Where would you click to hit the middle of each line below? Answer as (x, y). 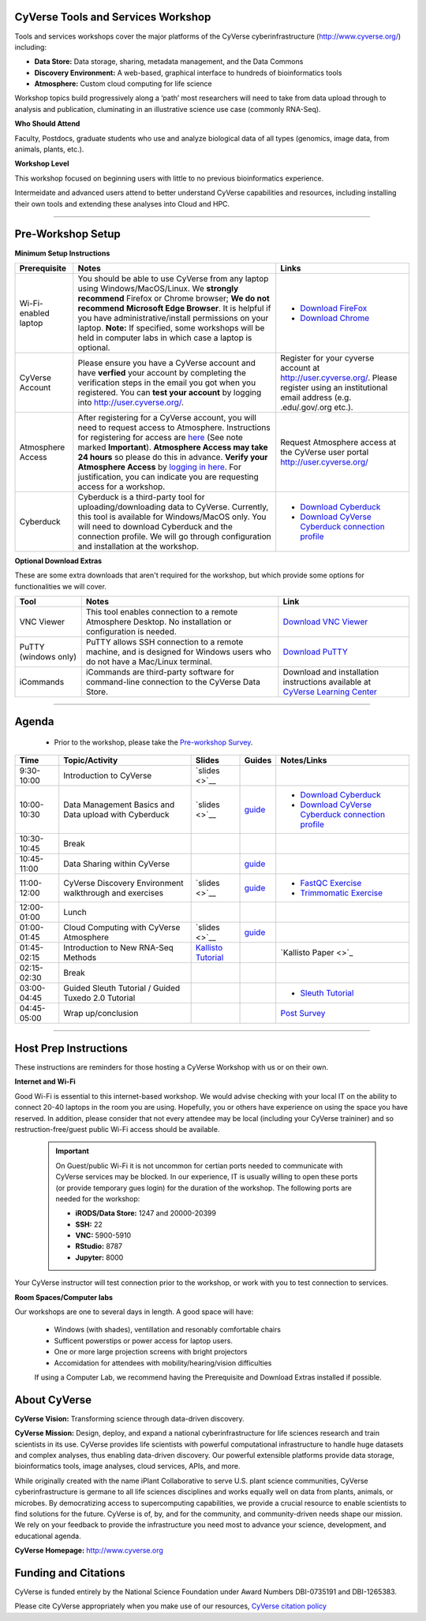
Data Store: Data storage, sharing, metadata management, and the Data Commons (169, 62)
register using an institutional (334, 387)
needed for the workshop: (98, 1198)
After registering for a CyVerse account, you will (167, 417)
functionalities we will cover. (60, 586)
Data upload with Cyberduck (116, 815)
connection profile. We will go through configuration (174, 536)
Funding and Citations (70, 1572)
